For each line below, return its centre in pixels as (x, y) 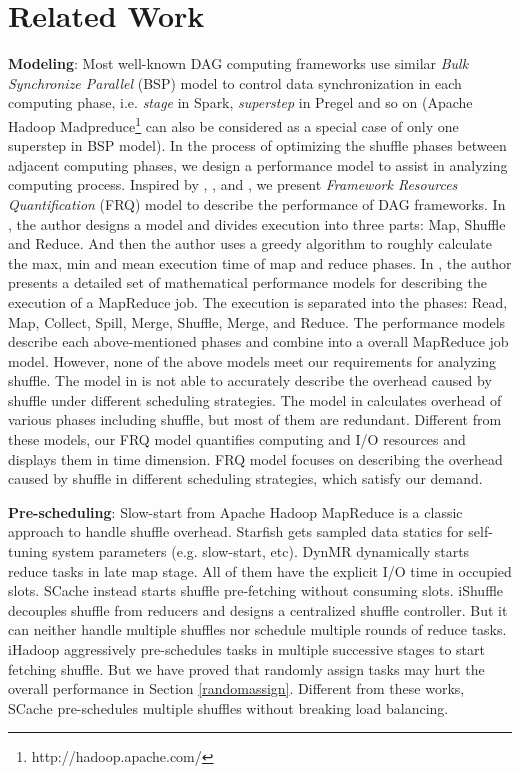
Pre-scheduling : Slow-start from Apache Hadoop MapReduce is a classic (235, 511)
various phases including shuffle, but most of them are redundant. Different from (255, 419)
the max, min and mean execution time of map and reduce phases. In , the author (260, 262)
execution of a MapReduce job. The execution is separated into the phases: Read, (258, 301)
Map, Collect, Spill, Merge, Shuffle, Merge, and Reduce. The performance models (257, 321)
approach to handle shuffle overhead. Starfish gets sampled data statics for (236, 531)
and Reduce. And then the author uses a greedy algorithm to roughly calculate (250, 243)
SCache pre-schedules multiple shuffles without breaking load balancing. (228, 707)
